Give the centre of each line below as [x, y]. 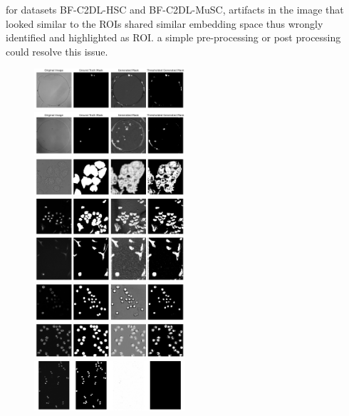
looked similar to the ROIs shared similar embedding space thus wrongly [165, 23]
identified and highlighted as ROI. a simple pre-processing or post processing [173, 37]
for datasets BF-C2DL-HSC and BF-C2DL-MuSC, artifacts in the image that [175, 9]
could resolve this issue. [57, 51]
